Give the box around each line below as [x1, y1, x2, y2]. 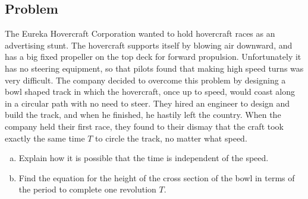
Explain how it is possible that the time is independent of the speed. [18, 152, 269, 164]
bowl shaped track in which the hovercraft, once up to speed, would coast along [5, 85, 296, 98]
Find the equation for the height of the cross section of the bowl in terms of [18, 171, 295, 184]
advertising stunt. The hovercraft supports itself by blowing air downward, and [5, 38, 293, 51]
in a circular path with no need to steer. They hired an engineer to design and [5, 97, 290, 109]
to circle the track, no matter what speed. [95, 131, 247, 144]
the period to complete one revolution [18, 183, 156, 195]
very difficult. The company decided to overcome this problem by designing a [5, 73, 286, 86]
